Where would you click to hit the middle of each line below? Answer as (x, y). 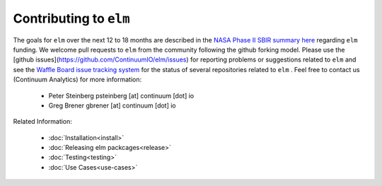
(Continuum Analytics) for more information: (77, 80)
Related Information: (42, 122)
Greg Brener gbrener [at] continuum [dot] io (112, 105)
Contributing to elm (71, 18)
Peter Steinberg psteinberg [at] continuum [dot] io (121, 95)
